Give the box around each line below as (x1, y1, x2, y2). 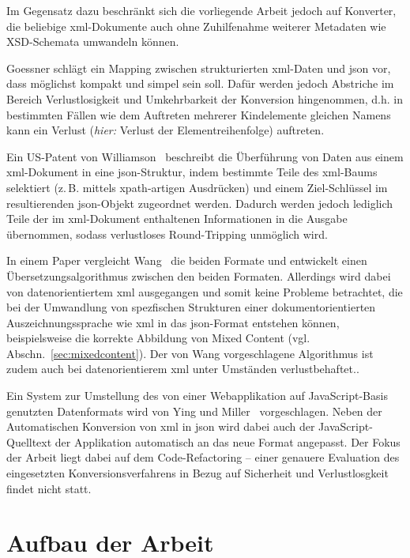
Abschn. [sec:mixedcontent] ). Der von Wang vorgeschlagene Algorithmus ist (6, 345, 374, 361)
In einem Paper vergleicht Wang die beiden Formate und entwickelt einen (6, 252, 367, 269)
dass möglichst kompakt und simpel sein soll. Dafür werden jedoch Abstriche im (6, 75, 394, 92)
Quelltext (6, 433, 52, 450)
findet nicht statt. (6, 480, 92, 496)
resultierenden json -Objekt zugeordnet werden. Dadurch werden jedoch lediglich (6, 194, 393, 211)
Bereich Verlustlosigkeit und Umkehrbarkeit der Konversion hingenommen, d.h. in (6, 90, 403, 107)
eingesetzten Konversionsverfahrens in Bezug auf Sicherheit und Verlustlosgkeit (6, 465, 389, 481)
